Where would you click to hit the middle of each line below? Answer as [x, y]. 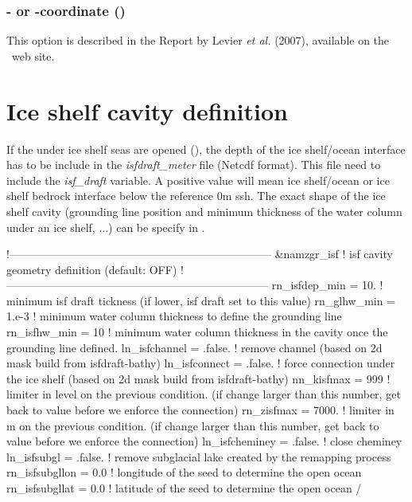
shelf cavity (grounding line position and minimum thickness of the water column [204, 211]
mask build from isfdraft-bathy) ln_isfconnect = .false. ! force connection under [201, 363]
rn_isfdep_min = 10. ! [327, 285]
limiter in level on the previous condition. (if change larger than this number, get [204, 394]
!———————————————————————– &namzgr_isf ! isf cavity [200, 254]
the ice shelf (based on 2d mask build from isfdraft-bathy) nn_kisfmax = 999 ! [198, 378]
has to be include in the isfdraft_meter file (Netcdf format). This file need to [194, 165]
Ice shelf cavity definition [147, 110]
